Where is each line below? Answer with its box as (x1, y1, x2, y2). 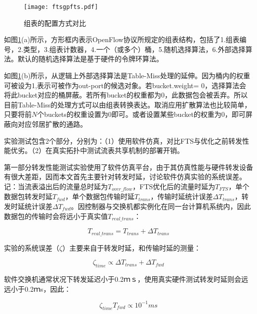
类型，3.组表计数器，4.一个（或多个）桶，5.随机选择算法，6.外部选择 (23, 44, 246, 54)
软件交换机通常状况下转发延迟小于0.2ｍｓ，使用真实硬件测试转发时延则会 (4, 273, 241, 284)
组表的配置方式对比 (24, 17, 86, 28)
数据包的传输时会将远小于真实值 (4, 210, 108, 221)
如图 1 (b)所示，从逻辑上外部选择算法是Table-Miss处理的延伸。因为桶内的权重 (4, 70, 250, 81)
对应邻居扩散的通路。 (17, 119, 87, 129)
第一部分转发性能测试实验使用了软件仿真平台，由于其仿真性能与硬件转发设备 (4, 161, 253, 172)
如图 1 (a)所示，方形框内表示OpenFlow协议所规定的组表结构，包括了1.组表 (4, 34, 240, 45)
